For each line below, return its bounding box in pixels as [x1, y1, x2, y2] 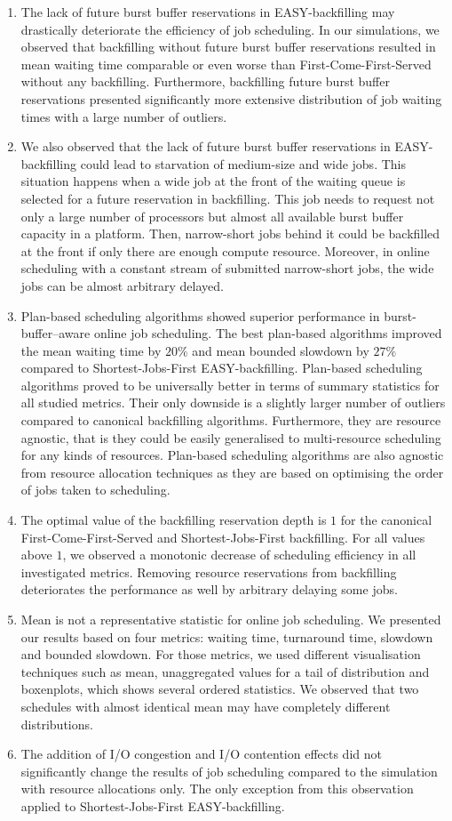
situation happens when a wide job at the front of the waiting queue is [20, 172, 406, 190]
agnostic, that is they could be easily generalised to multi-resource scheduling [20, 428, 441, 447]
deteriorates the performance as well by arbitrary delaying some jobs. [20, 580, 398, 599]
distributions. [20, 714, 93, 733]
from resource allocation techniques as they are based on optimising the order [20, 463, 444, 481]
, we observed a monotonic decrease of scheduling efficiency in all [62, 545, 416, 564]
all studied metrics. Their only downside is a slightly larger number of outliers [20, 393, 446, 412]
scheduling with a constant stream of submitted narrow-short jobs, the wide [20, 259, 434, 278]
